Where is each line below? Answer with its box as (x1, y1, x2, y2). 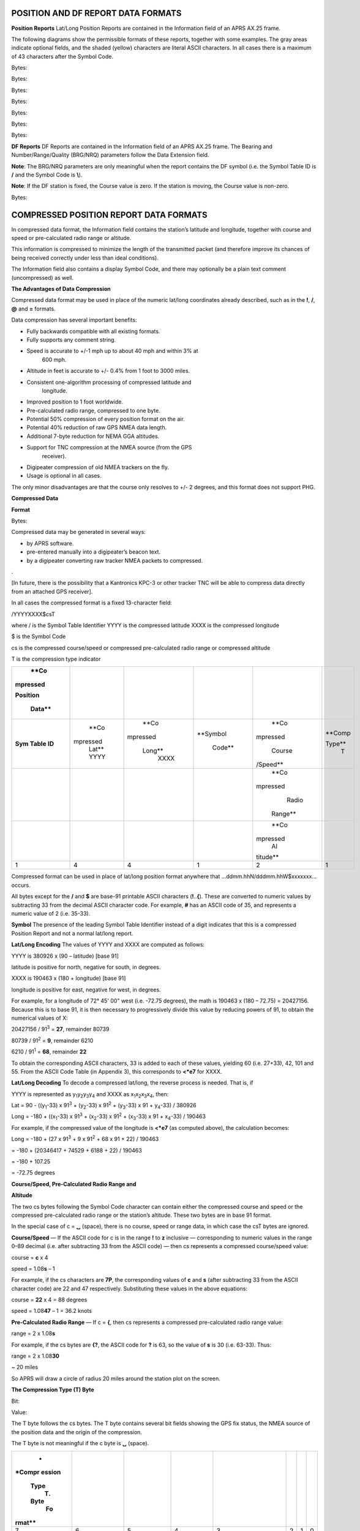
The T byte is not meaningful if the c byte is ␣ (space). (11, 1440, 149, 1447)
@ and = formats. (11, 305, 56, 312)
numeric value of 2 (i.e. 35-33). (11, 910, 91, 917)
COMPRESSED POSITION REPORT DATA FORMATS (11, 209, 208, 220)
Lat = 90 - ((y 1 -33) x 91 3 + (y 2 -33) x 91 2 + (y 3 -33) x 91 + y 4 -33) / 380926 (11, 1100, 197, 1110)
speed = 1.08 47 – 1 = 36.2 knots (11, 1307, 92, 1315)
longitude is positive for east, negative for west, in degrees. (11, 986, 162, 993)
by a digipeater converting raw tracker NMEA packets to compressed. (26, 557, 203, 564)
